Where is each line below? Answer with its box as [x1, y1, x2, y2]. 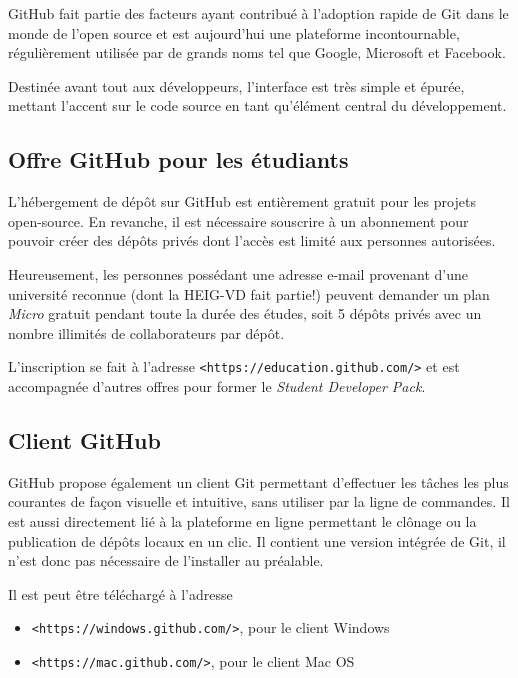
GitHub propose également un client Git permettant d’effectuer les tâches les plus [8, 471, 509, 492]
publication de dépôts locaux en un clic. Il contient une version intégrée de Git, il [8, 530, 506, 551]
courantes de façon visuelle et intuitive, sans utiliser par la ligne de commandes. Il [8, 491, 510, 512]
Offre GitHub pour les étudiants [8, 144, 349, 175]
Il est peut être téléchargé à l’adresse [8, 583, 233, 604]
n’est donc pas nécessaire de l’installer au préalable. [8, 550, 324, 571]
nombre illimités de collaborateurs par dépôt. [8, 322, 285, 343]
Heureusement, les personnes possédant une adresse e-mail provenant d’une [8, 263, 469, 284]
